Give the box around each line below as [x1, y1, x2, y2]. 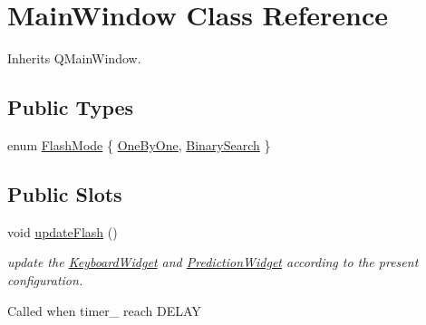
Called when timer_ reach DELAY [7, 301, 201, 320]
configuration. [7, 270, 83, 289]
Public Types [7, 93, 134, 121]
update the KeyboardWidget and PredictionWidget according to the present [7, 253, 419, 272]
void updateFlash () [7, 222, 118, 241]
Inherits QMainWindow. [7, 49, 141, 68]
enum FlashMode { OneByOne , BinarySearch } [7, 135, 271, 154]
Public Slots [7, 179, 122, 207]
